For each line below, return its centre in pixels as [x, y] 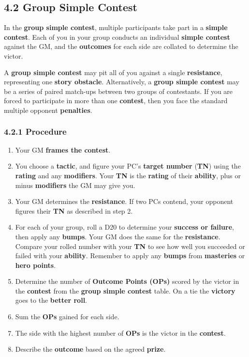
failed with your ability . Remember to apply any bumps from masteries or [130, 256]
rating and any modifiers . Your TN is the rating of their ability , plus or [128, 175]
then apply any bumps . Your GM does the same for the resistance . [118, 236]
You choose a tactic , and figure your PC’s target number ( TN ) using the [128, 166]
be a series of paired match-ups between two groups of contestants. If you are [118, 91]
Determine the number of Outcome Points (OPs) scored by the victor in [127, 281]
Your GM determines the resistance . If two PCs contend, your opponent [124, 201]
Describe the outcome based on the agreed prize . [90, 349]
